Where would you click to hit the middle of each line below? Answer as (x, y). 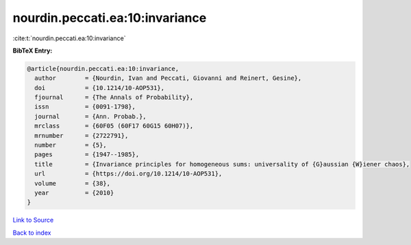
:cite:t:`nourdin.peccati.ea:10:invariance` (69, 38)
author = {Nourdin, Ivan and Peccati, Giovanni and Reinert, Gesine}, (168, 78)
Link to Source (33, 220)
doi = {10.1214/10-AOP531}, (99, 88)
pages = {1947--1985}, (87, 155)
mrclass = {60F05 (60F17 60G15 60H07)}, (114, 126)
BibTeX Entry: (33, 51)
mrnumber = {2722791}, (82, 135)
